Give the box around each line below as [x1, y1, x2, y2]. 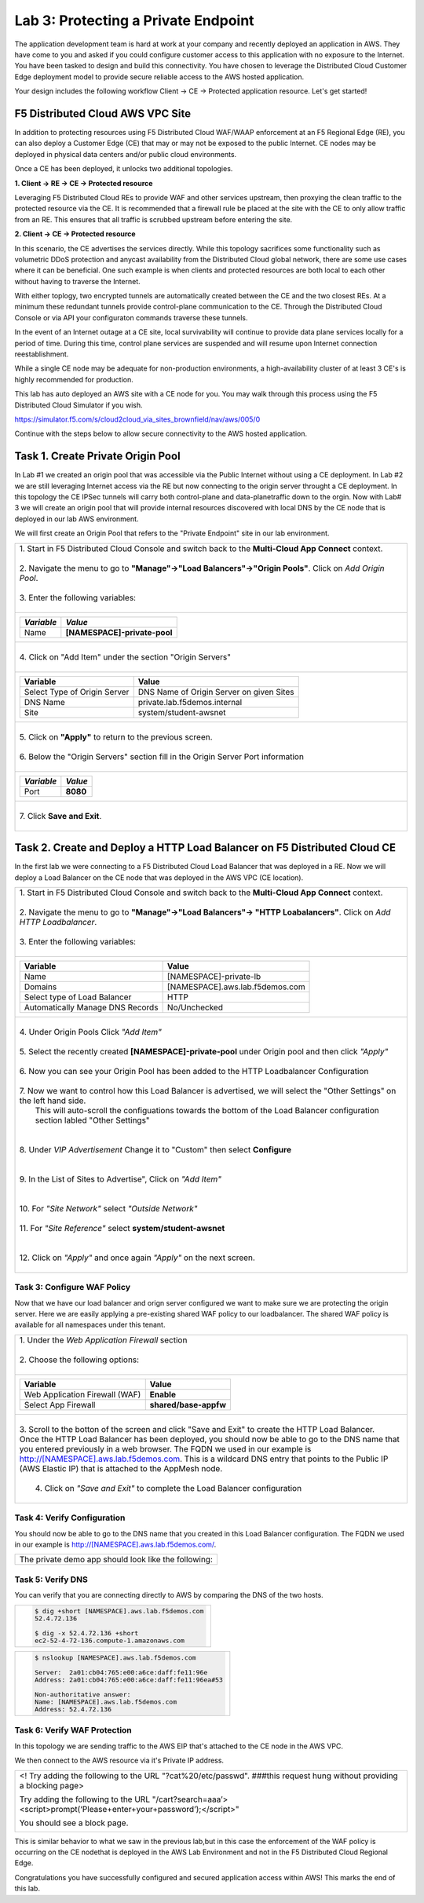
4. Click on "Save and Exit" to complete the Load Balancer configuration [35, 1482, 302, 1493]
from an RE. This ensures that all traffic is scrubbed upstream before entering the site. [14, 214, 293, 224]
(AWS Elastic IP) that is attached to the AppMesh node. [19, 1463, 223, 1474]
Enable [149, 1389, 177, 1400]
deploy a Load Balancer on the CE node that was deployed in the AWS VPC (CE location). [14, 872, 304, 882]
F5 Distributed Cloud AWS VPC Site [14, 107, 192, 120]
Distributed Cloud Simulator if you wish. [14, 400, 143, 410]
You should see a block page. [19, 1817, 129, 1828]
